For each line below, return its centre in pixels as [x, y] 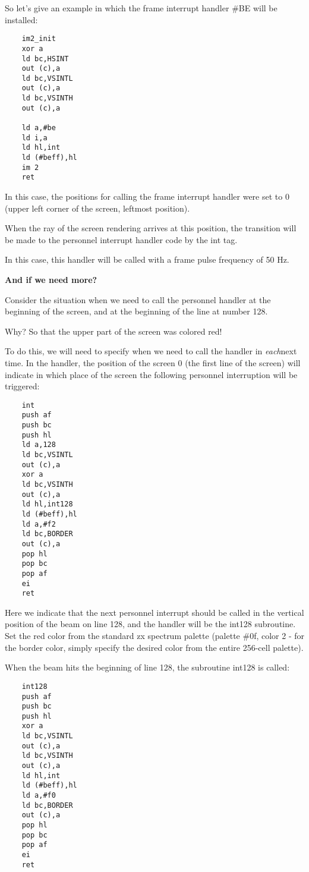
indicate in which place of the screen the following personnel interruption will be [151, 374]
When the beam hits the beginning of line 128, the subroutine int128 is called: [147, 667]
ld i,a [34, 138]
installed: [21, 19]
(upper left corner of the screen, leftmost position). [97, 208]
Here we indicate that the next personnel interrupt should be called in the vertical [154, 612]
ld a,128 [39, 445]
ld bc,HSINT [45, 59]
